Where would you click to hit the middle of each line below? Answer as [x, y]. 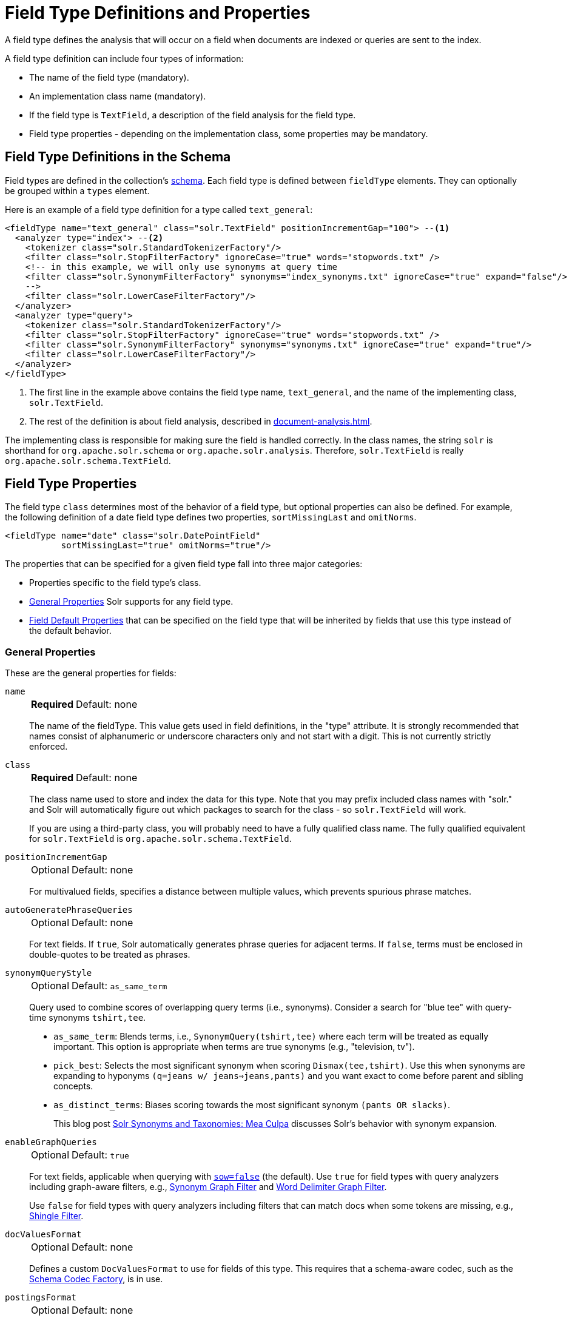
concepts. [73, 1086]
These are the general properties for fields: [91, 673]
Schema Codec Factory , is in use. [96, 1279]
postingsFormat [41, 1298]
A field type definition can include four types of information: [124, 58]
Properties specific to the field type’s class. [115, 583]
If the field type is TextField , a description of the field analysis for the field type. [193, 115]
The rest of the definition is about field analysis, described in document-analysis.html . [201, 421]
